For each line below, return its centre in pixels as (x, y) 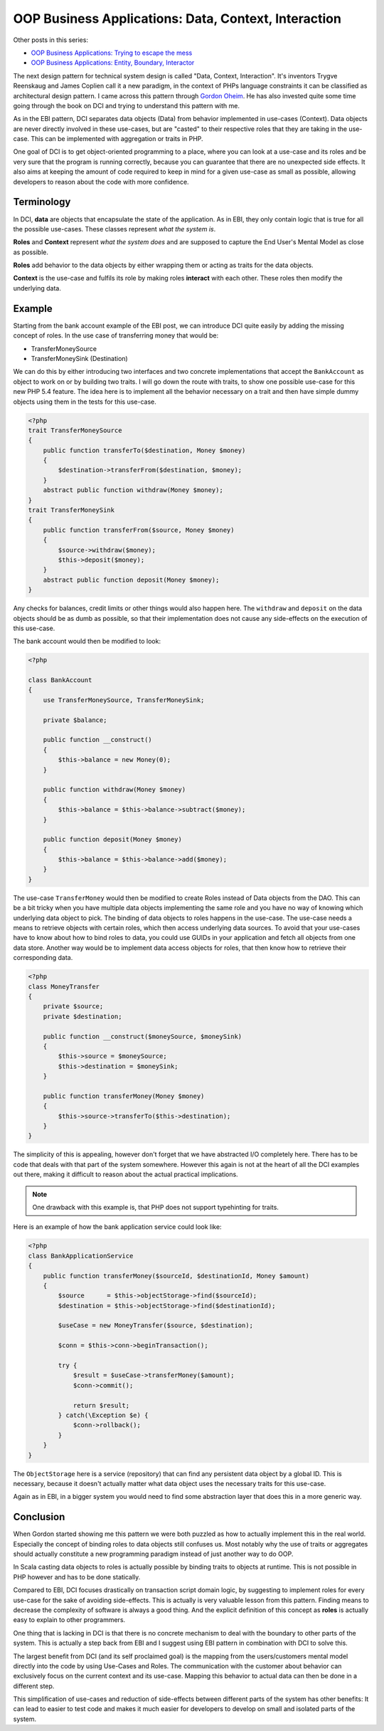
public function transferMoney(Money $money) (124, 1096)
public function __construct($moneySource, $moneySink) (143, 1036)
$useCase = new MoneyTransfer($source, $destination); (156, 1325)
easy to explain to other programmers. (69, 1620)
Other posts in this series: (51, 40)
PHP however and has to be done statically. (77, 1576)
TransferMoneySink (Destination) (79, 358)
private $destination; (82, 1016)
